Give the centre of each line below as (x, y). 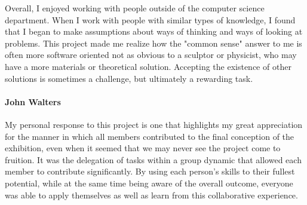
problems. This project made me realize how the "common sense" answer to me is (153, 43)
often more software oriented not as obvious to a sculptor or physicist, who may (151, 55)
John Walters (33, 101)
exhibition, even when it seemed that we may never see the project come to (143, 148)
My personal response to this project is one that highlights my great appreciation (154, 124)
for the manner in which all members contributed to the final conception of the (150, 136)
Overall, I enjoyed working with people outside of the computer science (135, 8)
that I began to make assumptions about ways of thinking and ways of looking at (154, 31)
